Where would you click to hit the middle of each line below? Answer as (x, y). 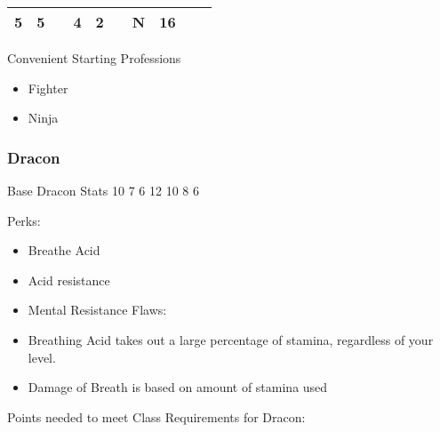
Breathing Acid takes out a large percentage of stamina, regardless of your (231, 339)
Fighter (48, 88)
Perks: (24, 220)
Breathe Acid (64, 250)
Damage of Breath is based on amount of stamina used (178, 387)
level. (42, 357)
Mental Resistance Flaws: (97, 310)
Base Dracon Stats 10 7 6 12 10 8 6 (103, 190)
